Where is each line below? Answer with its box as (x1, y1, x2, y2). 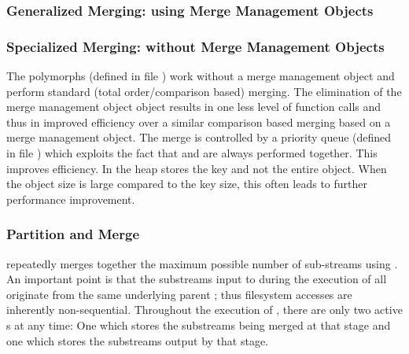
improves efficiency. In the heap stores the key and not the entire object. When (6, 160, 387, 176)
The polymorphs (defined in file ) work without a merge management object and (6, 68, 395, 84)
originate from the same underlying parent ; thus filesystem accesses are (6, 286, 352, 302)
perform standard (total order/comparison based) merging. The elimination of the (6, 83, 402, 99)
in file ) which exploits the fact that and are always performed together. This (6, 145, 378, 161)
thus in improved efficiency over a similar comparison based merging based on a (6, 113, 391, 130)
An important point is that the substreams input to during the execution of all (6, 271, 387, 287)
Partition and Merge (6, 224, 140, 244)
